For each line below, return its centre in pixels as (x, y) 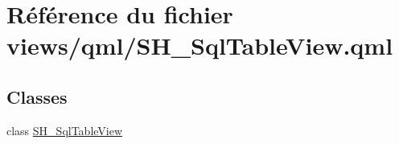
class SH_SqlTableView (65, 130)
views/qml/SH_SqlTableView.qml (200, 45)
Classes (37, 96)
